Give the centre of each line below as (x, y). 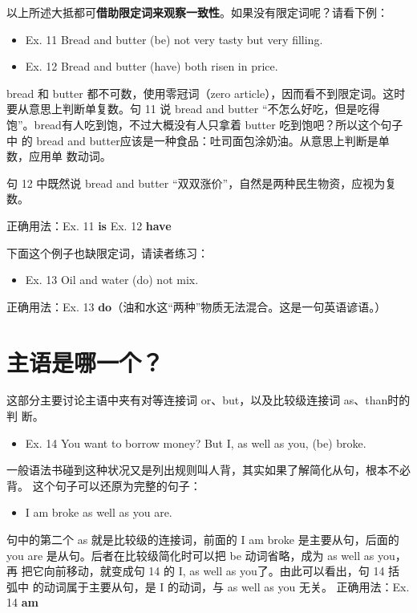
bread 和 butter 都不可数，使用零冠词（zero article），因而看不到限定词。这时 (206, 93)
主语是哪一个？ (85, 361)
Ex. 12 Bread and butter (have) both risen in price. (152, 66)
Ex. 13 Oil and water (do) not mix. (112, 280)
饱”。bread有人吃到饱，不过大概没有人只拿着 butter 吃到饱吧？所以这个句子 (205, 124)
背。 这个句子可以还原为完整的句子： (104, 485)
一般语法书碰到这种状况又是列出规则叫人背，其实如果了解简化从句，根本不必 (208, 470)
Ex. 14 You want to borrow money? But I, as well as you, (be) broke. (196, 442)
